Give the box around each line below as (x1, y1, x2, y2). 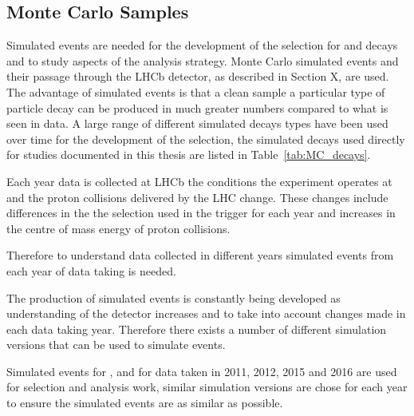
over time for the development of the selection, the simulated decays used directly (6, 130, 405, 147)
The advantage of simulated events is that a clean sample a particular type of (6, 83, 385, 100)
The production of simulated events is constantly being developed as (6, 289, 341, 306)
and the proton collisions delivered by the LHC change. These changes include (6, 188, 388, 205)
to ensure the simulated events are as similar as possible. (6, 394, 283, 411)
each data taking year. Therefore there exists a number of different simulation (6, 320, 387, 337)
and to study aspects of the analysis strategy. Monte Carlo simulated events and (6, 52, 399, 69)
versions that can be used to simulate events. (6, 336, 226, 353)
